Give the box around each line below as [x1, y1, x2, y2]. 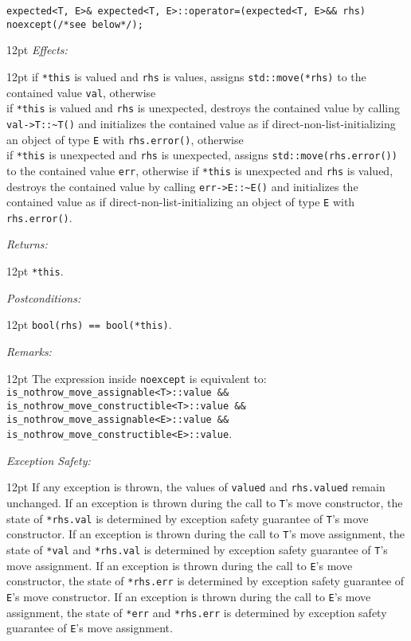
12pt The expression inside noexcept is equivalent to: [6, 369, 267, 386]
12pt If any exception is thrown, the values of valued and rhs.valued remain [6, 479, 386, 495]
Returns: [6, 236, 48, 252]
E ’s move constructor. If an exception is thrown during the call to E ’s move [6, 588, 371, 605]
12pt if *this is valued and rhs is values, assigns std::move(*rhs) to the [6, 68, 366, 84]
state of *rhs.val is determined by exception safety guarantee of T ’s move [6, 510, 369, 526]
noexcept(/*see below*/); [6, 18, 143, 30]
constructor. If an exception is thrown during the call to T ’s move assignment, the [6, 526, 405, 542]
